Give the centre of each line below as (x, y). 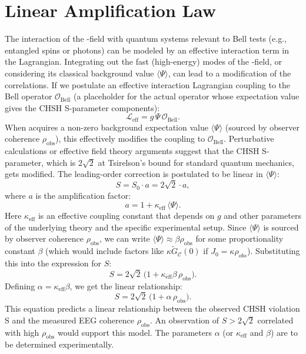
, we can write (124, 238)
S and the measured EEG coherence (69, 320)
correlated (275, 320)
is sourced (281, 227)
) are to (284, 332)
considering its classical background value (79, 73)
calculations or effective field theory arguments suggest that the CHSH (132, 151)
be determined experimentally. (59, 344)
